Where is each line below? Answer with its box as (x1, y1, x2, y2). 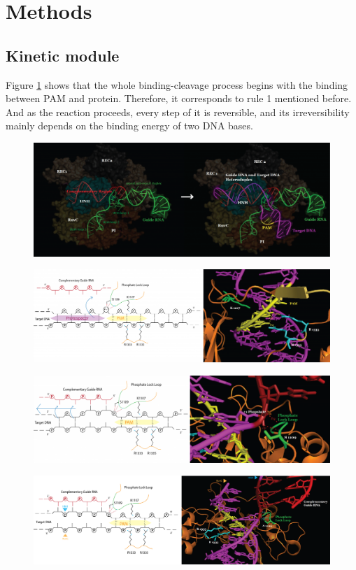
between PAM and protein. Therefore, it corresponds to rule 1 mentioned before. (6, 91, 352, 106)
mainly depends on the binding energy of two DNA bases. (6, 118, 253, 133)
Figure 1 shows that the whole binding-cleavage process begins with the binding (6, 77, 348, 92)
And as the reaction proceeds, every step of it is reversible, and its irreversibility (6, 104, 350, 119)
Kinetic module (6, 44, 120, 66)
